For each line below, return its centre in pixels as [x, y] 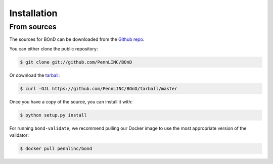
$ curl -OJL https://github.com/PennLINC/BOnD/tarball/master [99, 89]
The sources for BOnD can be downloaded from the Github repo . [77, 39]
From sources [33, 27]
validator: [19, 135]
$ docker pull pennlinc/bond [56, 149]
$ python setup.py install [53, 115]
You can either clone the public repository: [54, 48]
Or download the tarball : [35, 75]
